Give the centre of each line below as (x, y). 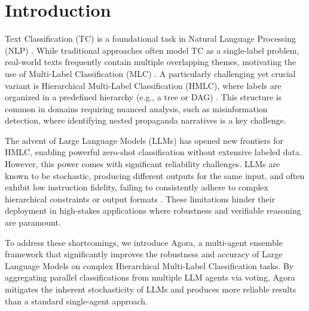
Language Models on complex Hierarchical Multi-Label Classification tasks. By (149, 265)
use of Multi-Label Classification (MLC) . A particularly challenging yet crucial (150, 73)
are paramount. (33, 222)
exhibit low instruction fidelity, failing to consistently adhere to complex (137, 187)
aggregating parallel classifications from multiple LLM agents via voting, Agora (150, 277)
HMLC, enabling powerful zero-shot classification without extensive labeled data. (153, 152)
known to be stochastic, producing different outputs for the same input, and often (155, 175)
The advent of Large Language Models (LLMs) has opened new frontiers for (144, 140)
